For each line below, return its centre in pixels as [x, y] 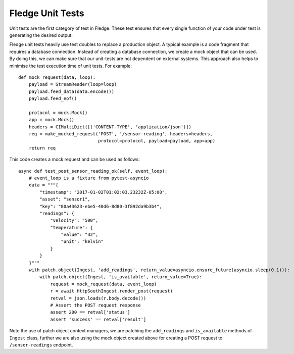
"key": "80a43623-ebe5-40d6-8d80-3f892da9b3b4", [101, 206]
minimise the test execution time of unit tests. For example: [71, 66]
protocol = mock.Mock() [58, 113]
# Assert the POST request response [95, 305]
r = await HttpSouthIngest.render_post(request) [111, 291]
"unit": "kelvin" [82, 242]
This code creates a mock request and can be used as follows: [75, 160]
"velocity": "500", [74, 220]
